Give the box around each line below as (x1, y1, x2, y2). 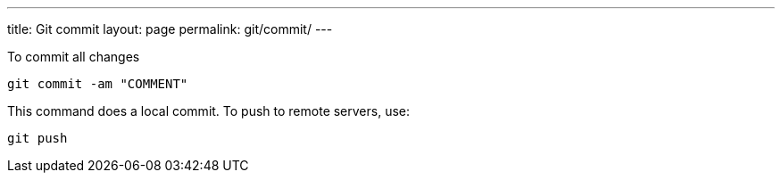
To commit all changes (7, 49, 140, 64)
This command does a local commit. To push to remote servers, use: (7, 103, 411, 119)
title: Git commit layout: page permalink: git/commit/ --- (7, 21, 333, 37)
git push (7, 131, 68, 145)
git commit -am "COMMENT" (7, 77, 188, 91)
